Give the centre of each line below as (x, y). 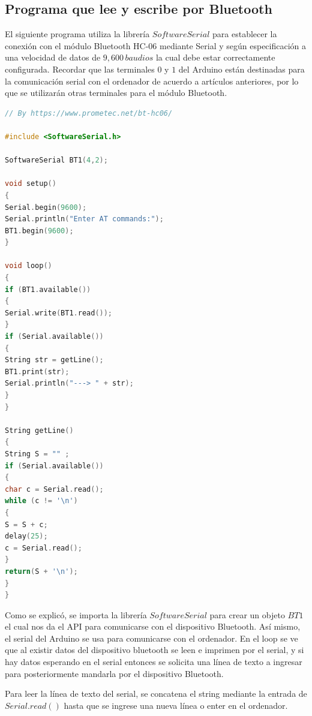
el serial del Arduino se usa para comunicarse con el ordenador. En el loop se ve (151, 638)
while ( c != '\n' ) (41, 501)
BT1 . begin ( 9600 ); (39, 231)
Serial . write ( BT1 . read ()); (59, 313)
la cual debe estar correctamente (215, 57)
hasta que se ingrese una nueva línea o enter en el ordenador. (176, 705)
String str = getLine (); (54, 360)
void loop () (28, 266)
